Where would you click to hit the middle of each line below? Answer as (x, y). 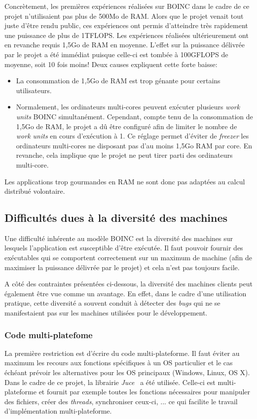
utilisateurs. (34, 90)
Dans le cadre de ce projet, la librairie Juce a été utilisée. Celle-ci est (110, 382)
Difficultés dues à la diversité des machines (116, 218)
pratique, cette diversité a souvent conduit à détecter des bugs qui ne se (112, 303)
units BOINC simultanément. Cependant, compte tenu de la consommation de (134, 116)
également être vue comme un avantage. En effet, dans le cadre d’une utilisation (126, 293)
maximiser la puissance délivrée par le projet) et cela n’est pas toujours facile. (122, 267)
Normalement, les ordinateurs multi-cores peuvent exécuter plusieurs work (128, 107)
